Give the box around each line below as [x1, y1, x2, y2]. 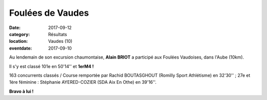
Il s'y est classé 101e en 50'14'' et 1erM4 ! [9, 63, 94, 69]
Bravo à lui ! [9, 88, 34, 94]
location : [9, 38, 28, 44]
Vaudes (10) [48, 38, 73, 44]
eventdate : [9, 45, 32, 51]
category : [9, 31, 30, 37]
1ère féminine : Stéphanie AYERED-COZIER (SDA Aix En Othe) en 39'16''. [9, 79, 157, 85]
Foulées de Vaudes [9, 7, 89, 18]
